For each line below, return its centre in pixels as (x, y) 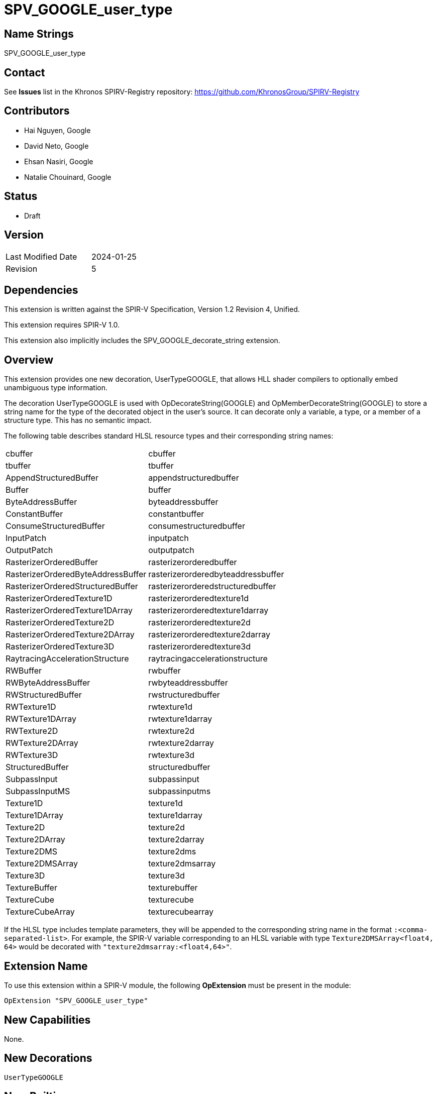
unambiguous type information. (56, 388)
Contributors (37, 111)
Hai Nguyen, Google (58, 130)
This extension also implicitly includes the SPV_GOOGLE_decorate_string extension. (142, 341)
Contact (25, 72)
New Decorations (48, 1058)
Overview (29, 360)
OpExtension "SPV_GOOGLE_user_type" (76, 1001)
